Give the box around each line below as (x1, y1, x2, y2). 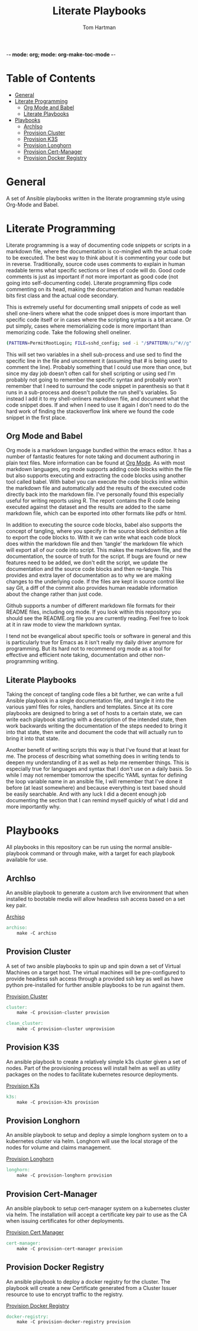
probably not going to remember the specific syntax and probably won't (6, 376, 181, 383)
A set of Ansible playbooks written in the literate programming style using (6, 195, 185, 202)
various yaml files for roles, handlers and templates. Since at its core (6, 703, 173, 710)
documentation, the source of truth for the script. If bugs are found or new (6, 553, 187, 560)
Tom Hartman (82, 24, 116, 31)
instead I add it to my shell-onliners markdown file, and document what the (6, 395, 189, 402)
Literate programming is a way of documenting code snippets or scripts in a (6, 242, 191, 249)
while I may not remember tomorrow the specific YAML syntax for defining (6, 771, 188, 779)
